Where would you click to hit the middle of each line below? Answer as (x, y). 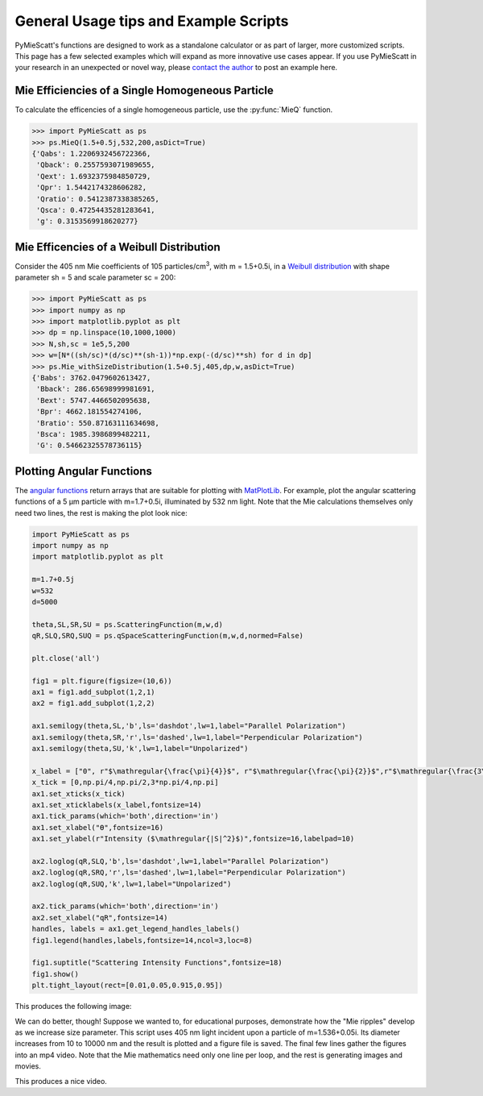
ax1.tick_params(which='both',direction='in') (125, 816)
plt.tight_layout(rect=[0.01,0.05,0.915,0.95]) (127, 986)
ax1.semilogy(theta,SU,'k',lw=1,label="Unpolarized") (140, 748)
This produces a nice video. (61, 1081)
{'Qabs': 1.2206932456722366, (91, 154)
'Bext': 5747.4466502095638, (94, 400)
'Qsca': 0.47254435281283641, (96, 210)
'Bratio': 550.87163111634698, (98, 423)
